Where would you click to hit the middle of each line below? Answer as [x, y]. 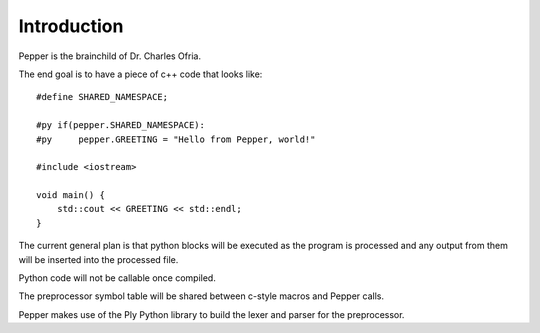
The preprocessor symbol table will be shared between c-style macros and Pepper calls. [201, 296]
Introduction [71, 26]
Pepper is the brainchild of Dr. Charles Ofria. [110, 56]
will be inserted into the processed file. [98, 259]
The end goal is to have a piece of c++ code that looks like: [140, 74]
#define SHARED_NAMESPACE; [102, 97]
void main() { [70, 195]
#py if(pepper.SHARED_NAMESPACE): [120, 125]
